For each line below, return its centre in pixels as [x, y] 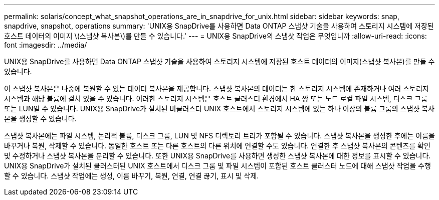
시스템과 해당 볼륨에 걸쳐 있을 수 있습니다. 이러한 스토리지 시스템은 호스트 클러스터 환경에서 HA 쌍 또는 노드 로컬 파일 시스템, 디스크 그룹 [216, 98]
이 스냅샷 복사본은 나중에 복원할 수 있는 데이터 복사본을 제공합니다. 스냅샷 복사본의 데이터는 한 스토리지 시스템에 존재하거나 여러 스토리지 [216, 88]
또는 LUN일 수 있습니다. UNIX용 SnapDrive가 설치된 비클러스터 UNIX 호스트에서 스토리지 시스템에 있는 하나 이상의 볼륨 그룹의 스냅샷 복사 [219, 109]
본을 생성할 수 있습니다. [40, 119]
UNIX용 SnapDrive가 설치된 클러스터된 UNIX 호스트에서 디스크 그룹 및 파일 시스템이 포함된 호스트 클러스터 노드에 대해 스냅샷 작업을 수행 [217, 166]
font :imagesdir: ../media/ [46, 45]
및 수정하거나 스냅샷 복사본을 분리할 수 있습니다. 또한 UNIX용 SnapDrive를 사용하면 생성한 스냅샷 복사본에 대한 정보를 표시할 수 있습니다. [217, 156]
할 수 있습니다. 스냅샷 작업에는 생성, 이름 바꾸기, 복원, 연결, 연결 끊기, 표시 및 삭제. [132, 176]
